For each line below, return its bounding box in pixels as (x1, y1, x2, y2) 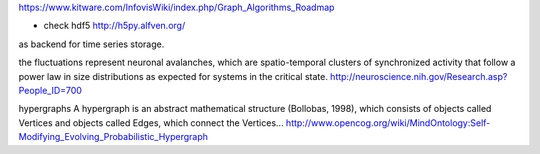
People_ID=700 (18, 84, 82, 96)
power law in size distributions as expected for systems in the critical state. (18, 70, 329, 82)
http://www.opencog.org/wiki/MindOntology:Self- (285, 116, 491, 129)
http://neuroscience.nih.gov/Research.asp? (330, 70, 508, 82)
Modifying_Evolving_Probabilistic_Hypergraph (18, 131, 209, 143)
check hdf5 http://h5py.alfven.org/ (43, 20, 186, 32)
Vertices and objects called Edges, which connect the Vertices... (18, 116, 284, 129)
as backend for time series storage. (18, 38, 165, 50)
